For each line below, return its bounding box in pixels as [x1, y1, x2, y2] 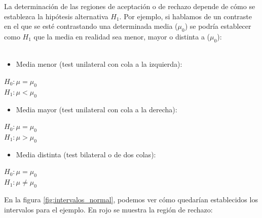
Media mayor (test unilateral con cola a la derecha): [16, 104, 177, 114]
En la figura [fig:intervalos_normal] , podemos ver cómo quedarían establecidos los [4, 194, 258, 204]
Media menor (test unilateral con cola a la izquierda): [16, 59, 182, 69]
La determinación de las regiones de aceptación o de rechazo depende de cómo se [4, 1, 255, 11]
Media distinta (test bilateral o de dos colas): [16, 149, 156, 159]
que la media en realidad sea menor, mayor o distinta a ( [33, 31, 210, 41]
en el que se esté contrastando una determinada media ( [4, 21, 178, 31]
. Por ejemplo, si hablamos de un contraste [119, 11, 252, 21]
